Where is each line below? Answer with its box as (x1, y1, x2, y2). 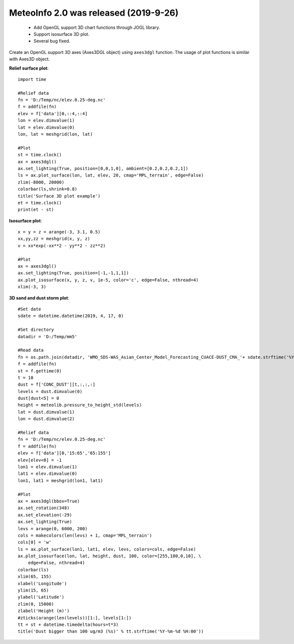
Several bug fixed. (33, 38, 71, 44)
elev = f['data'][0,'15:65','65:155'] (18, 450, 111, 456)
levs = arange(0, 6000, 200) (18, 526, 88, 531)
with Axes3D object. (9, 56, 50, 62)
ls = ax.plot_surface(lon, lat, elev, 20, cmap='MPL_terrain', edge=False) (18, 173, 204, 178)
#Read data (18, 347, 44, 353)
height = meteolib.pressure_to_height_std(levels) (18, 402, 142, 408)
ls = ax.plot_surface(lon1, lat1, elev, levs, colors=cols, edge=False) (18, 546, 196, 552)
